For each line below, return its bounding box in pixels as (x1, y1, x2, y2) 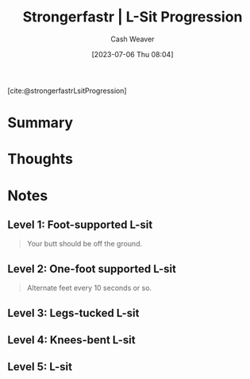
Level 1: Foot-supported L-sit (7, 218, 153, 231)
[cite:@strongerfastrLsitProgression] (7, 86, 128, 95)
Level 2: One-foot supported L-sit (7, 262, 176, 276)
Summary (7, 114, 73, 132)
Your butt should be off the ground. (26, 239, 143, 249)
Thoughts (7, 150, 73, 168)
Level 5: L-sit (7, 360, 73, 373)
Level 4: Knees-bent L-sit (7, 333, 136, 346)
